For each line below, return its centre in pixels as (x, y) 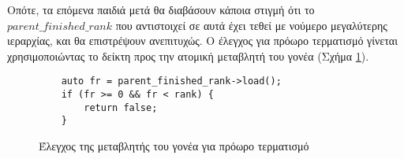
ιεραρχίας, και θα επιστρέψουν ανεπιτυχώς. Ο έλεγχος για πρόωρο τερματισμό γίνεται (202, 41)
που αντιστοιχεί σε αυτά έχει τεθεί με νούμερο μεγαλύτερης (251, 25)
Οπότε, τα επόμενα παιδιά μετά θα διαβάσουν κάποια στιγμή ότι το (161, 9)
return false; (121, 107)
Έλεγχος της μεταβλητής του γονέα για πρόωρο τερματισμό (174, 146)
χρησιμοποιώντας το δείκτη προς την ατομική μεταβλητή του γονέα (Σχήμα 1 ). (188, 55)
